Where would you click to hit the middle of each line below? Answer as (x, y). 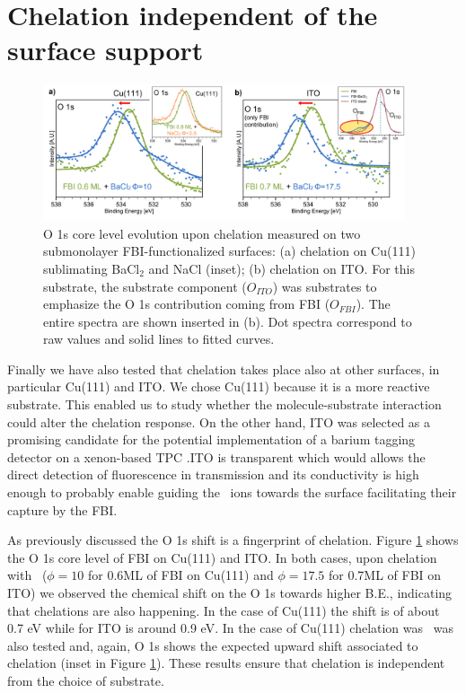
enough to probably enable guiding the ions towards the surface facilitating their (232, 492)
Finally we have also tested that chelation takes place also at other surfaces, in (224, 368)
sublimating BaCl (92, 268)
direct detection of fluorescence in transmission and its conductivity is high (213, 474)
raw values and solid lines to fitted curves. (159, 339)
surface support (106, 50)
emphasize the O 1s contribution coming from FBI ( (187, 304)
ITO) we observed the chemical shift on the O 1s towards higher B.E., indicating (230, 593)
